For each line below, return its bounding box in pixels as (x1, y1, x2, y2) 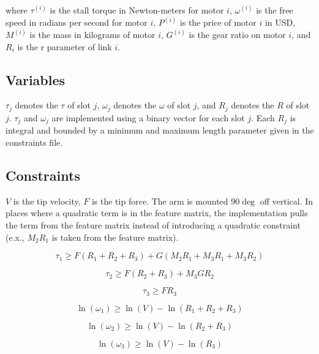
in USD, (265, 16, 296, 29)
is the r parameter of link (17, 40, 112, 53)
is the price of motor (179, 16, 257, 29)
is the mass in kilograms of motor (29, 28, 156, 41)
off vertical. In (260, 194, 313, 207)
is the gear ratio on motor (189, 28, 286, 41)
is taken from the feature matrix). (51, 230, 179, 243)
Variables (6, 70, 66, 89)
